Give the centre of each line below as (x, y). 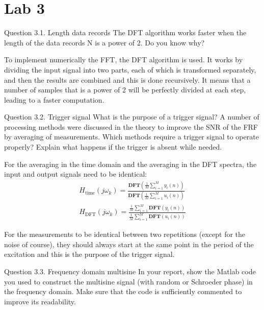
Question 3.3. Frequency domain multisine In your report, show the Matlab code (130, 271)
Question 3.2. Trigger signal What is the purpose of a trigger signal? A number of (132, 117)
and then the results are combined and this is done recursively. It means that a (127, 79)
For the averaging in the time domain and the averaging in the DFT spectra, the (130, 164)
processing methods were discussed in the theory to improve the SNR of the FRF (131, 126)
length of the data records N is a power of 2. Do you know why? (104, 42)
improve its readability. (40, 301)
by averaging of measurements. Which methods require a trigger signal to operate (131, 137)
